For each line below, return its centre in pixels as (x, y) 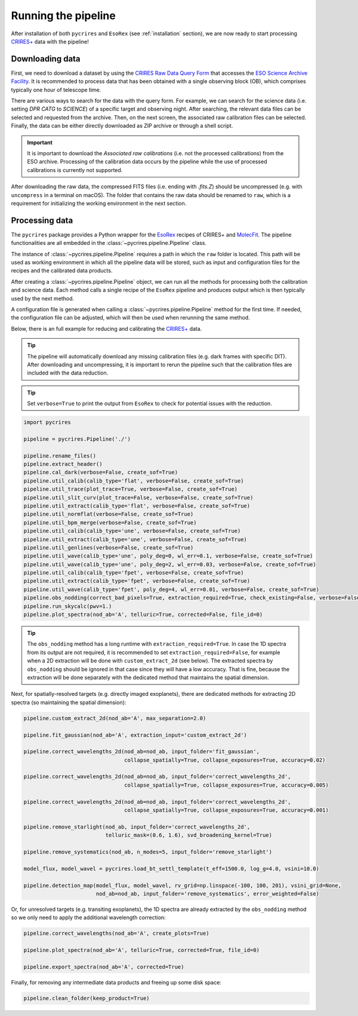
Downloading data (46, 59)
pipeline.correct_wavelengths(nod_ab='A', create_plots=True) (116, 934)
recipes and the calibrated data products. (62, 271)
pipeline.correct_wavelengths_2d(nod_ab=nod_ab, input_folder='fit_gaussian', (141, 752)
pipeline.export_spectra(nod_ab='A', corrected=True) (104, 967)
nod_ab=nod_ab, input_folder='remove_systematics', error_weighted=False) (207, 894)
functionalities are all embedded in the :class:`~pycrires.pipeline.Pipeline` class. (109, 243)
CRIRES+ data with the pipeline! (50, 41)
